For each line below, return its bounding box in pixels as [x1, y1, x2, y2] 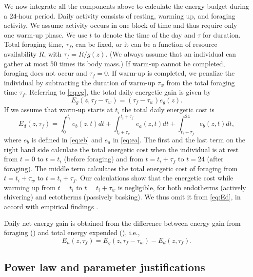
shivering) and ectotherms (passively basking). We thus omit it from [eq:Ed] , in [4, 192, 241, 202]
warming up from [4, 182, 56, 192]
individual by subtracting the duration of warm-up [4, 77, 156, 87]
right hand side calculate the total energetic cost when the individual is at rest [4, 144, 239, 154]
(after [207, 154, 224, 164]
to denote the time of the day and [94, 29, 195, 40]
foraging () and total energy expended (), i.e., [4, 227, 140, 237]
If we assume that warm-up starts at [4, 104, 113, 115]
